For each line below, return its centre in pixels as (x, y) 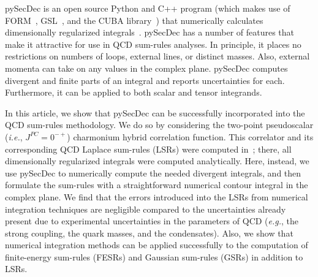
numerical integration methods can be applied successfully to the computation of (157, 245)
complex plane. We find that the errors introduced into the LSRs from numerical (157, 196)
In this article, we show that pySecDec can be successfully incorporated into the (155, 112)
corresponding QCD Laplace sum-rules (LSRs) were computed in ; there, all (148, 149)
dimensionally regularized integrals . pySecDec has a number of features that (150, 32)
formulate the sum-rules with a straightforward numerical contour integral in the (157, 185)
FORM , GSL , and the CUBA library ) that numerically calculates (134, 20)
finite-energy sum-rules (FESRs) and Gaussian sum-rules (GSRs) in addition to (154, 256)
